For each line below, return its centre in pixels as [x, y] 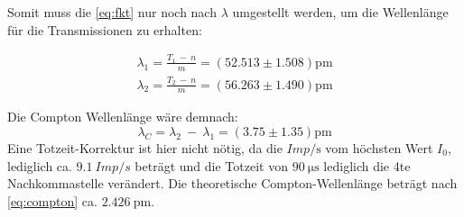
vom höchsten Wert [379, 147]
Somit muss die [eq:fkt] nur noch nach [112, 12]
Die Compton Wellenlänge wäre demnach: [123, 117]
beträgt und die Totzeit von [211, 165]
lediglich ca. [40, 165]
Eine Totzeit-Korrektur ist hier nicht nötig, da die [145, 147]
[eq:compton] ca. [52, 200]
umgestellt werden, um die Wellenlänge [340, 12]
